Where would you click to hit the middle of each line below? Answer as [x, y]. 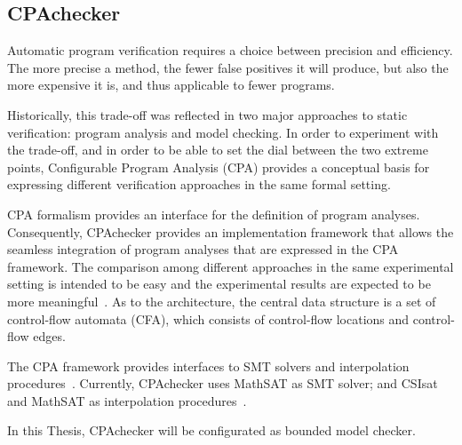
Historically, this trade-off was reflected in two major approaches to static [207, 114]
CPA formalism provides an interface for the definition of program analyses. [214, 214]
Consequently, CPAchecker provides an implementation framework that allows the [231, 231]
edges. [49, 336]
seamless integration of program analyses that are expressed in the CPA [203, 249]
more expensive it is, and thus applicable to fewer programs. [171, 85]
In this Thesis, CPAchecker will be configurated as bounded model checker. [211, 430]
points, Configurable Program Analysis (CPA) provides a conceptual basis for [219, 167]
